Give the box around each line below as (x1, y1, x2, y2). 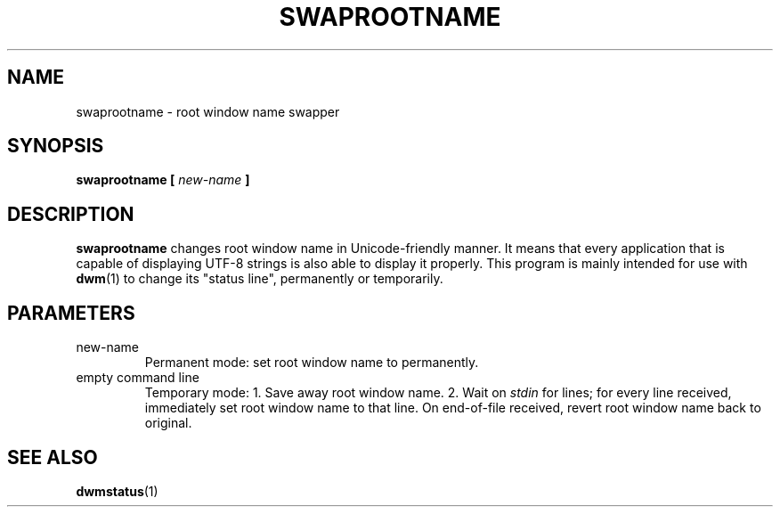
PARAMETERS (7, 301, 135, 324)
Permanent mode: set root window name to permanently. (144, 355, 479, 371)
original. (144, 415, 192, 431)
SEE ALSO (7, 445, 98, 469)
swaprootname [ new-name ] (76, 172, 250, 188)
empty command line (76, 370, 199, 386)
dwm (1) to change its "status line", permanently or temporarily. (76, 271, 443, 287)
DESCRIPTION (7, 202, 134, 225)
